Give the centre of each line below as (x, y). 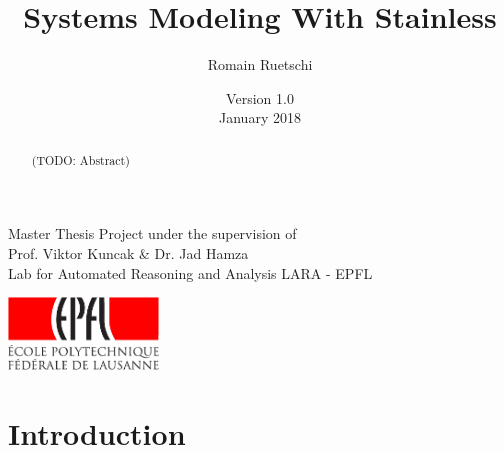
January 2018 (260, 117)
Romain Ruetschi (260, 64)
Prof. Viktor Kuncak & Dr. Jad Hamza (128, 252)
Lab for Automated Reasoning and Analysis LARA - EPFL (190, 272)
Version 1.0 (260, 97)
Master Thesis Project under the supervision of (152, 233)
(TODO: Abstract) (80, 159)
